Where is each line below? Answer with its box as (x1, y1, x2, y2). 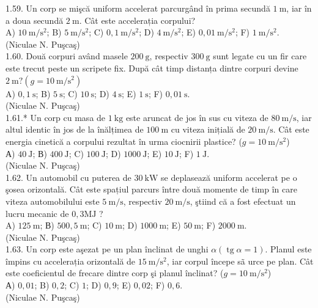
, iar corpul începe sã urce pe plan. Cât (166, 254, 314, 267)
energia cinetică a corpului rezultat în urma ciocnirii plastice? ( (6, 134, 242, 147)
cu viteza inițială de (171, 123, 245, 136)
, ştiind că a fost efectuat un (190, 194, 296, 207)
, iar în (286, 2, 312, 14)
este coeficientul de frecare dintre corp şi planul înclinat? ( (6, 266, 224, 279)
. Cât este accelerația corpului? (79, 13, 196, 26)
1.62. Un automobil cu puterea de (6, 170, 131, 183)
